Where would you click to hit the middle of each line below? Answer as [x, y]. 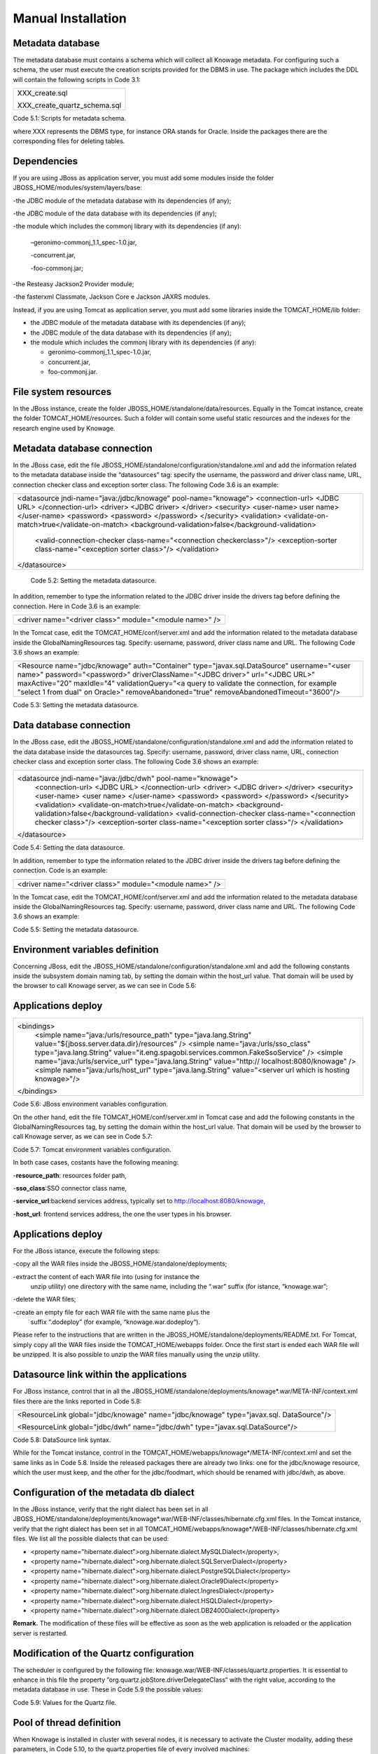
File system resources [62, 392]
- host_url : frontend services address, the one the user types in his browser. [122, 1214]
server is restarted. [40, 1633]
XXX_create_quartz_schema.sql [69, 105]
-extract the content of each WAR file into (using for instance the [106, 1276]
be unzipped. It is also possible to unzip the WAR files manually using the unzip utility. [136, 1355]
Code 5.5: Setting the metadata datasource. [76, 929]
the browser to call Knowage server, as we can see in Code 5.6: [105, 986]
